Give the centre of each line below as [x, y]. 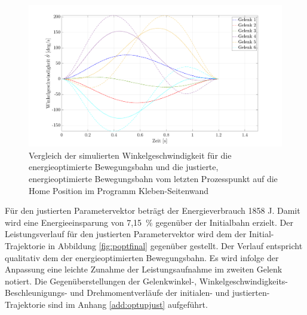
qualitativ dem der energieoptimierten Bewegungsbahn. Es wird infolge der [142, 257]
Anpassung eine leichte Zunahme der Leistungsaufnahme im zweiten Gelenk [144, 269]
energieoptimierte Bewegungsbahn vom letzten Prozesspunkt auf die [153, 179]
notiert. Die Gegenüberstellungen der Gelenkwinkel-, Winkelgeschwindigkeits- [147, 281]
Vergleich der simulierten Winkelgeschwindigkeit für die [130, 155]
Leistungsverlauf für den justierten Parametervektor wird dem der [126, 234]
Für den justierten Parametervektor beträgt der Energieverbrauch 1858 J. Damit [153, 210]
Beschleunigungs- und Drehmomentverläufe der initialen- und [117, 293]
